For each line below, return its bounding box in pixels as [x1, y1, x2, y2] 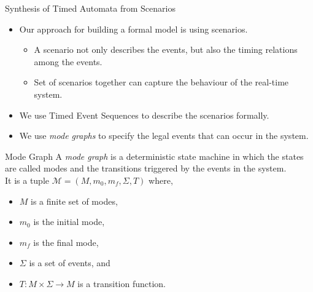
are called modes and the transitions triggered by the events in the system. [5, 162, 287, 175]
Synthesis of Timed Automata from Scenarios [5, 2, 176, 14]
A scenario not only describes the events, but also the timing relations [34, 43, 298, 56]
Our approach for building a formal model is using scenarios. [19, 22, 248, 35]
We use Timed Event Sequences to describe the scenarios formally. [19, 108, 269, 121]
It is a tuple [5, 173, 50, 186]
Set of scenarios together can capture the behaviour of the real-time [34, 76, 289, 89]
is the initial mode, [33, 215, 105, 228]
